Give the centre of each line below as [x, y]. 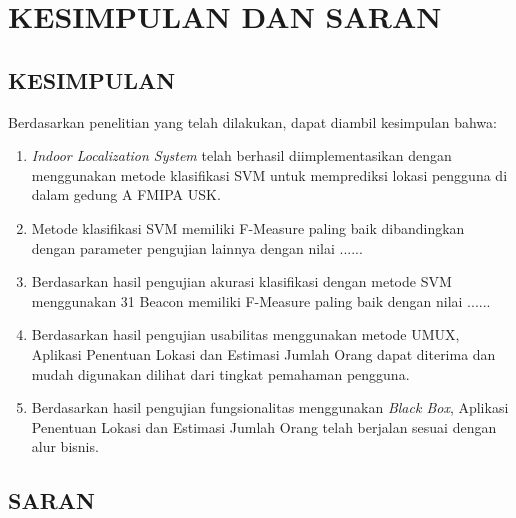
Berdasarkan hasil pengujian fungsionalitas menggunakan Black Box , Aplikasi [270, 407]
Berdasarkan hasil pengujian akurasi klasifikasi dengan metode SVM [241, 281]
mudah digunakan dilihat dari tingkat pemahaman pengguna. [220, 373]
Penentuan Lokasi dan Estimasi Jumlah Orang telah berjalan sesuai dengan [264, 426]
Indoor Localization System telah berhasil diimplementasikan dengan [241, 155]
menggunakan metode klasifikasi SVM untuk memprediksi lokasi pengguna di [269, 174]
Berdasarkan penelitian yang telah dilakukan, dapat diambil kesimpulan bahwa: [252, 121]
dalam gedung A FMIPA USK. [126, 194]
